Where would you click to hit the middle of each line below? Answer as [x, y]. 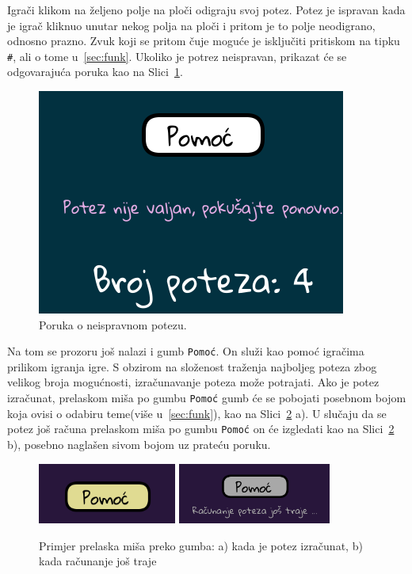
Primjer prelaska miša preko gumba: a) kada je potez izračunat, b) [201, 545]
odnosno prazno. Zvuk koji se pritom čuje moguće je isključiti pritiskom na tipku [204, 41]
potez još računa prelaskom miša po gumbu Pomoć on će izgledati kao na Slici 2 [201, 429]
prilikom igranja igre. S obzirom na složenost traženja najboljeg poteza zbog [192, 366]
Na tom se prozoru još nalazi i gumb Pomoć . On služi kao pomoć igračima [186, 351]
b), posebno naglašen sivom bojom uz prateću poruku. [139, 444]
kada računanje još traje [98, 561]
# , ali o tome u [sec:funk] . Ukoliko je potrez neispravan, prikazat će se [177, 56]
